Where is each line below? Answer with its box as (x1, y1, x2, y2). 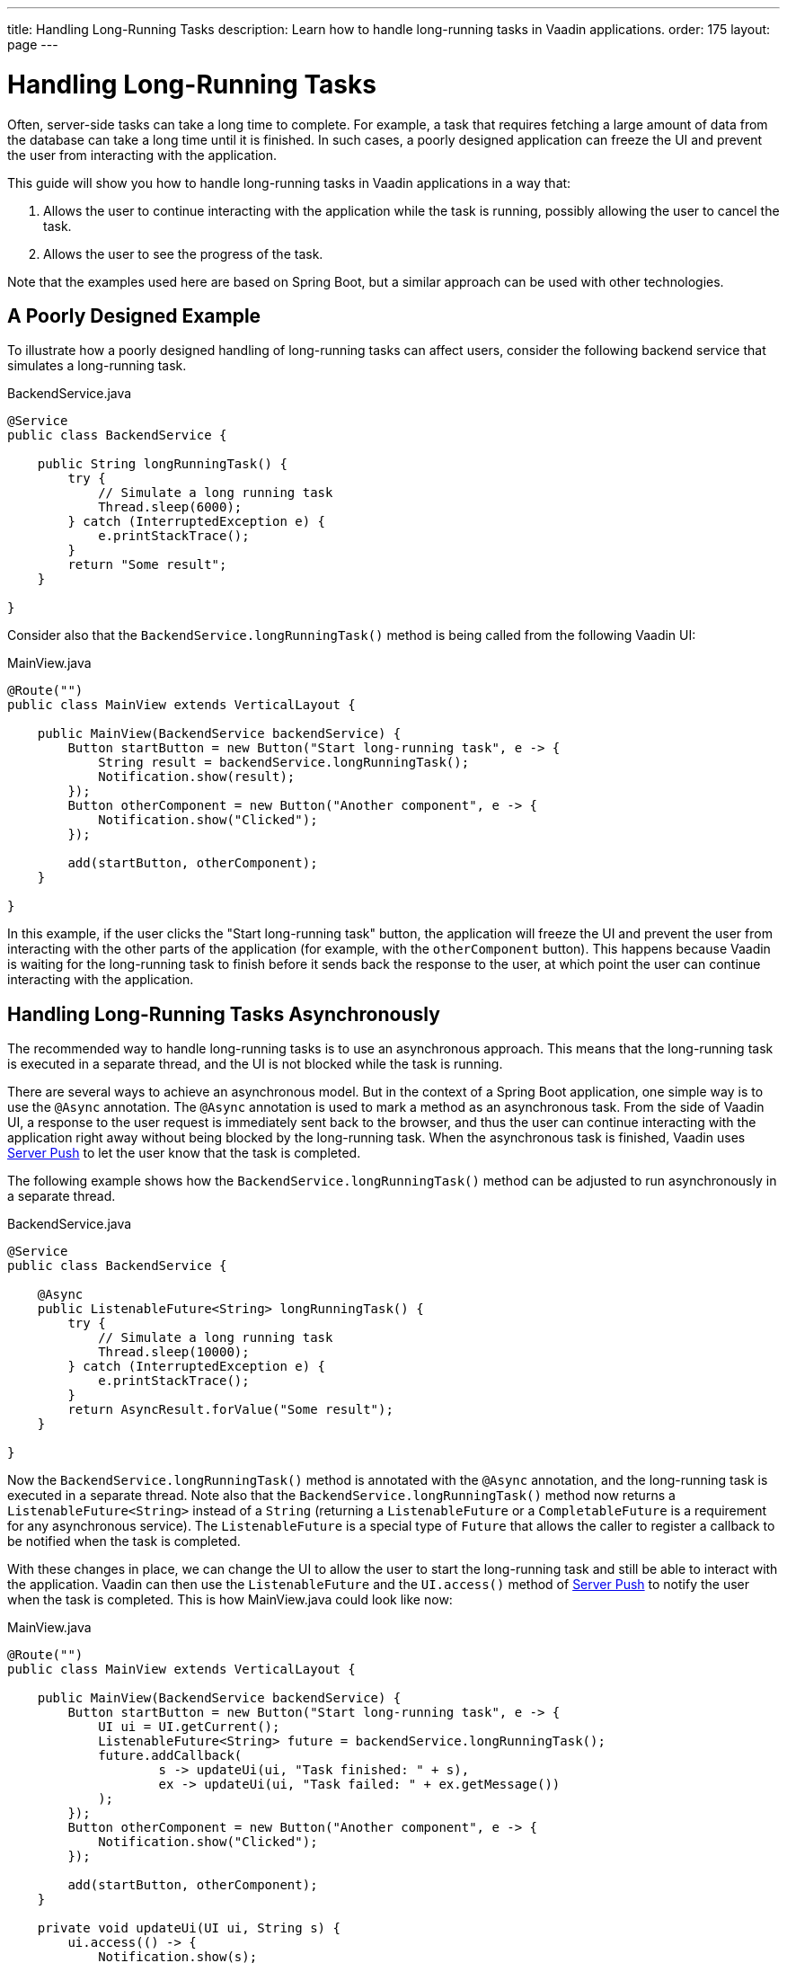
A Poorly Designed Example (7, 304, 261, 327)
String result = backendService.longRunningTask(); (98, 755, 470, 770)
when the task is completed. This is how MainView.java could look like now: (7, 1592, 453, 1608)
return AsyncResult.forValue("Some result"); (67, 1402, 393, 1417)
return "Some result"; (67, 557, 227, 573)
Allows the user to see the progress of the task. (43, 245, 323, 262)
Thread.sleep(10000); (98, 1345, 250, 1360)
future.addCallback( (98, 1748, 243, 1763)
